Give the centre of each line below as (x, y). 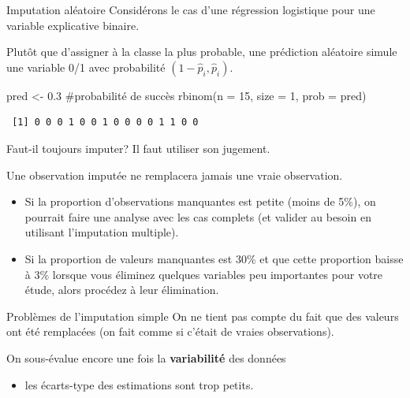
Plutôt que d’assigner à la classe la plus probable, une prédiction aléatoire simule (202, 52)
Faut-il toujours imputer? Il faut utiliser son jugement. (138, 148)
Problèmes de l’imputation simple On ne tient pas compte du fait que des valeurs (203, 316)
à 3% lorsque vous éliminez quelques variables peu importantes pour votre (204, 274)
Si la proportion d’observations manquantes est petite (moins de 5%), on (200, 201)
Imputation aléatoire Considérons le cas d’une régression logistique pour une (191, 9)
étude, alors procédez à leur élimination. (122, 290)
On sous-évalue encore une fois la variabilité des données (146, 357)
